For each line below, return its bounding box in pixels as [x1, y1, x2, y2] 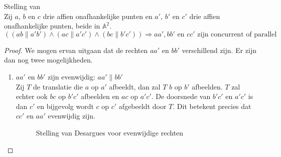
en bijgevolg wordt [37, 100, 94, 111]
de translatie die [33, 81, 83, 91]
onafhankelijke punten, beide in [4, 20, 100, 31]
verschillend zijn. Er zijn [182, 44, 256, 55]
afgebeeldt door [118, 100, 167, 111]
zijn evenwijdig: [48, 71, 95, 81]
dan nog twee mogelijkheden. [4, 54, 93, 65]
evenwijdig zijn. [48, 110, 95, 121]
